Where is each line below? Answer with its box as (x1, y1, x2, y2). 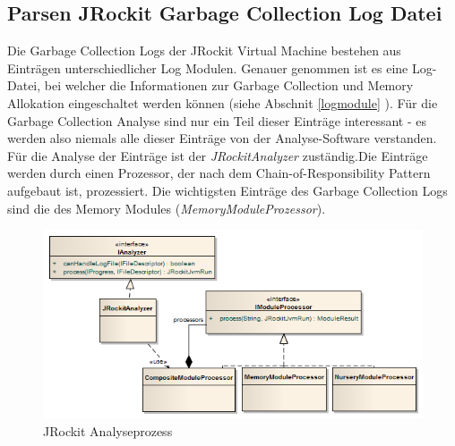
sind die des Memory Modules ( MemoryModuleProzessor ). (7, 198, 326, 217)
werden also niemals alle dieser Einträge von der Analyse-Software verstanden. (7, 129, 437, 147)
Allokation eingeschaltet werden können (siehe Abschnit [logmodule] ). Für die (7, 93, 438, 112)
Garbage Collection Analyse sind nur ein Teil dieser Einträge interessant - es (7, 111, 426, 130)
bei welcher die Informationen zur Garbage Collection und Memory (44, 76, 414, 95)
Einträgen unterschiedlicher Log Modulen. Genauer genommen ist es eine (7, 58, 408, 77)
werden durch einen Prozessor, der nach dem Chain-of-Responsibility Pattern (7, 164, 431, 182)
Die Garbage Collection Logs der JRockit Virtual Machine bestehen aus (7, 41, 401, 60)
